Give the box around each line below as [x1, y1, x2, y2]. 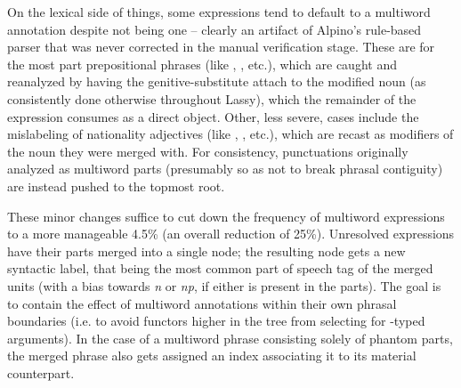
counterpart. [7, 363, 75, 382]
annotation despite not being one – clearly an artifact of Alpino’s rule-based [7, 20, 422, 38]
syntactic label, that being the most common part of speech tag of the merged [7, 259, 433, 278]
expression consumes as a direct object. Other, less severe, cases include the [7, 107, 419, 125]
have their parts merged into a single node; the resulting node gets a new [7, 241, 406, 260]
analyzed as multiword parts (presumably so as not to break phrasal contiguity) [7, 159, 443, 178]
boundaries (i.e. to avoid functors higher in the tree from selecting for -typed [7, 311, 425, 330]
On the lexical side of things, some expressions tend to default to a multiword [7, 3, 431, 20]
